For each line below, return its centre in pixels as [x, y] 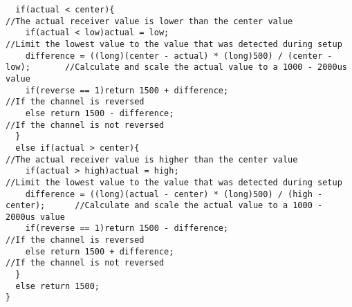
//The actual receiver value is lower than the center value [149, 21]
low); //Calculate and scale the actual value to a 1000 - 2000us [176, 67]
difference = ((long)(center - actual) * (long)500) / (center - [179, 56]
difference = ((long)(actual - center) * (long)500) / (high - [174, 194]
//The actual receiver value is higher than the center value [152, 159]
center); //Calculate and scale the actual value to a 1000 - [164, 206]
